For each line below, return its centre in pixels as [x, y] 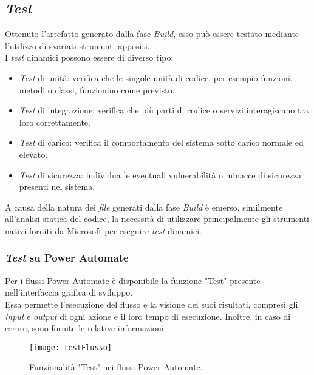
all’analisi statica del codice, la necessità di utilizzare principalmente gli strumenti [157, 219]
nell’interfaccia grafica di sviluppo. [69, 292]
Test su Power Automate [67, 258]
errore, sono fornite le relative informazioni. [86, 328]
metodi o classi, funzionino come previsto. [97, 90]
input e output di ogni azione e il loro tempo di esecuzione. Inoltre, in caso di [148, 316]
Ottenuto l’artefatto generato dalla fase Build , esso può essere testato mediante [152, 34]
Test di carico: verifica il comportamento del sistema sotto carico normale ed [161, 142]
